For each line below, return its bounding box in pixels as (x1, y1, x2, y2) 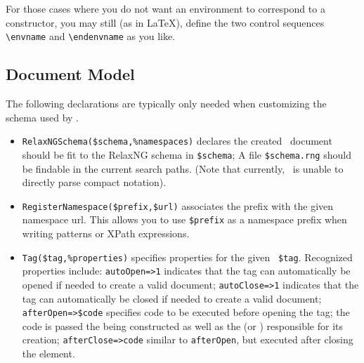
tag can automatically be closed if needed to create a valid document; (22, 291, 322, 305)
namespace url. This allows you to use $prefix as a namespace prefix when (22, 212, 347, 227)
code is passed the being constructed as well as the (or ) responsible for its (22, 318, 343, 333)
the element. (22, 346, 75, 361)
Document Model (6, 63, 135, 85)
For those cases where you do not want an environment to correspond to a (6, 1, 325, 15)
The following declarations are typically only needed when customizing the (6, 96, 327, 111)
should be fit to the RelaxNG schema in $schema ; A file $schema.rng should (22, 147, 351, 161)
